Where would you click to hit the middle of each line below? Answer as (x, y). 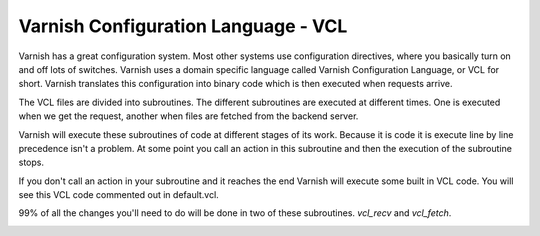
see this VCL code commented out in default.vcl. (118, 195)
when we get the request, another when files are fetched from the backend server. (188, 116)
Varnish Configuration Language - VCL (183, 26)
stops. (31, 162)
